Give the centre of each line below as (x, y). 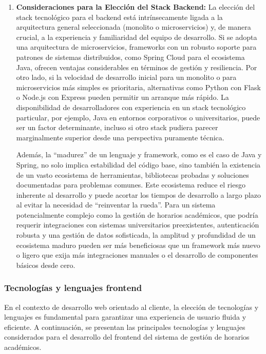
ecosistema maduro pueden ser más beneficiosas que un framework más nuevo (138, 245)
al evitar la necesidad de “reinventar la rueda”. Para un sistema (116, 205)
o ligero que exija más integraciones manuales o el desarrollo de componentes (137, 255)
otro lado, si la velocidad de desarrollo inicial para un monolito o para (126, 77)
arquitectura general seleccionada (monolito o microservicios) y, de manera (134, 27)
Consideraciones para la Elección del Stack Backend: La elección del (136, 7)
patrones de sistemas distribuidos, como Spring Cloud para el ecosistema (130, 57)
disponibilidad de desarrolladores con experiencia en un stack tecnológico (131, 107)
